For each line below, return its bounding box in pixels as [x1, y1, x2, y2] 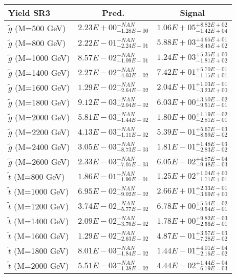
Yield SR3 [8, 7, 51, 18]
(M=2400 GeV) [14, 141, 70, 153]
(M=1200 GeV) [14, 200, 69, 212]
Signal [180, 7, 205, 18]
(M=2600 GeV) [14, 156, 70, 167]
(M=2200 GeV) [14, 126, 70, 138]
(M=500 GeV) [14, 22, 66, 34]
